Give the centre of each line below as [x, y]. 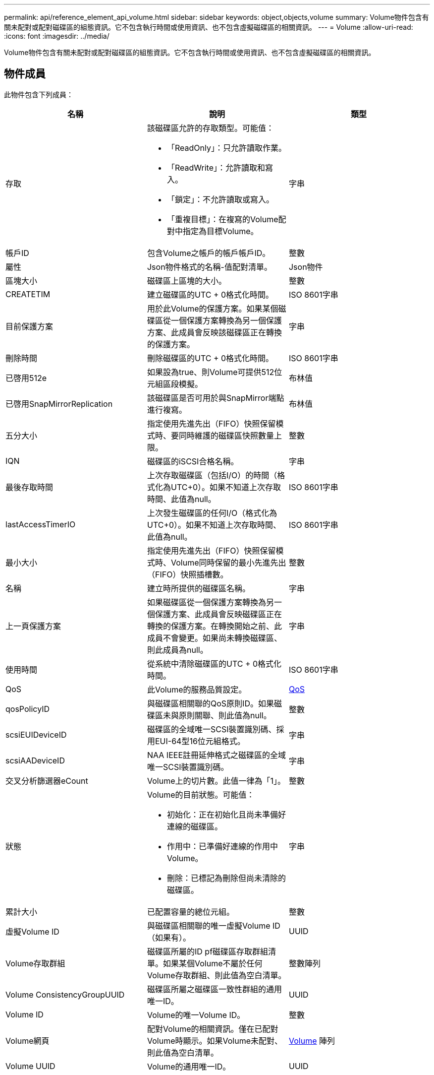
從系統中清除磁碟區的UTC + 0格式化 [214, 664]
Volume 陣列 [312, 1041]
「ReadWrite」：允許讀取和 [216, 167]
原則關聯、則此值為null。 [225, 715]
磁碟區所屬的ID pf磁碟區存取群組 [208, 951]
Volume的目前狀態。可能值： [201, 794]
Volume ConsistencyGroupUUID [65, 994]
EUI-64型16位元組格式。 [200, 741]
